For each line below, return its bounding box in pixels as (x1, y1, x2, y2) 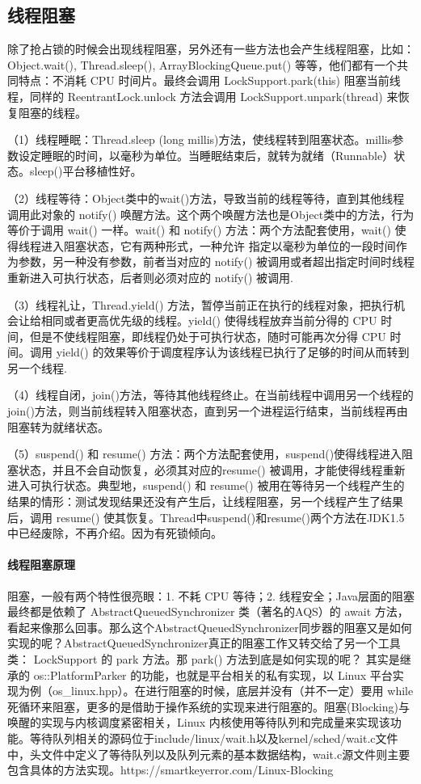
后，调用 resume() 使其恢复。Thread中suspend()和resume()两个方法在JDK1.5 (7, 508, 405, 525)
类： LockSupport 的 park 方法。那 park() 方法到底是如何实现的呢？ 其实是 (7, 651, 400, 667)
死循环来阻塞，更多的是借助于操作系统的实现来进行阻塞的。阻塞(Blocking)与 (7, 698, 410, 714)
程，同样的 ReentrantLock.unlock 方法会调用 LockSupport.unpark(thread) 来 (7, 87, 398, 104)
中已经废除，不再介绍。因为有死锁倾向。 (7, 525, 222, 542)
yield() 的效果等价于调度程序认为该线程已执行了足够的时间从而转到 (56, 344, 410, 360)
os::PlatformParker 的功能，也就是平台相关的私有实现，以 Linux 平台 (33, 666, 393, 683)
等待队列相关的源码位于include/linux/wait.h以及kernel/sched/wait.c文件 (29, 729, 398, 746)
